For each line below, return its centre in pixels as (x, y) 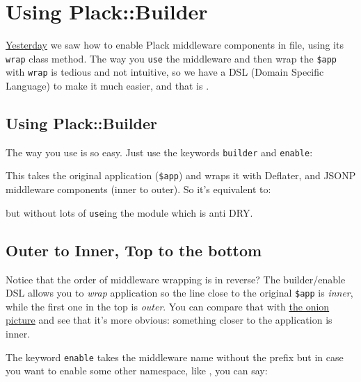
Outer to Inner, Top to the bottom (134, 250)
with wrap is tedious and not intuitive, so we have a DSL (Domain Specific (165, 72)
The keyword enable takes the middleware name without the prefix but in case (175, 357)
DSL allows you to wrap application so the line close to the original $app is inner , (179, 293)
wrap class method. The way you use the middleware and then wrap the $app (171, 58)
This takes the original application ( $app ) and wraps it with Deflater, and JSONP (181, 175)
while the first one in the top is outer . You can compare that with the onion (168, 306)
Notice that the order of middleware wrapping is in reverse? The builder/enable (176, 279)
